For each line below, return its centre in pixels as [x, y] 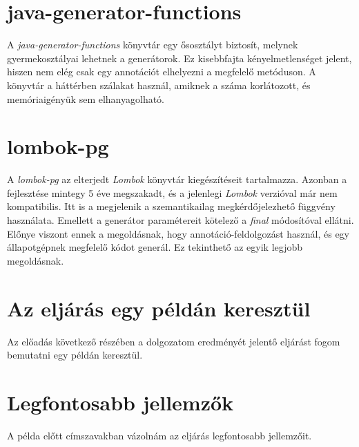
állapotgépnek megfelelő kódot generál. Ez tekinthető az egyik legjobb [155, 247]
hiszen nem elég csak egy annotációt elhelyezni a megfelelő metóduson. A [162, 72]
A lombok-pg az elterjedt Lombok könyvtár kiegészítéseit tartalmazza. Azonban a [177, 179]
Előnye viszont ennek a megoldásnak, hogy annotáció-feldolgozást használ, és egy [178, 233]
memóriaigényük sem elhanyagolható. [86, 98]
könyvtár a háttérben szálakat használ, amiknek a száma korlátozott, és [159, 85]
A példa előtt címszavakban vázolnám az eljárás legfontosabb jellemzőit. [159, 435]
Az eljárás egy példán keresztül [159, 308]
